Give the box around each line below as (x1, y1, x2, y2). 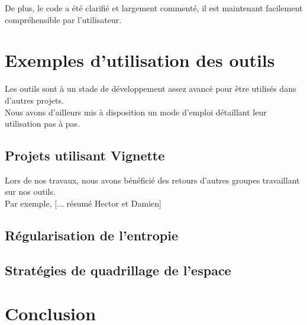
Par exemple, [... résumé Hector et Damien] (5, 197, 161, 210)
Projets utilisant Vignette (5, 146, 165, 165)
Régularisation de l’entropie (5, 226, 179, 244)
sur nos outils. (5, 185, 56, 198)
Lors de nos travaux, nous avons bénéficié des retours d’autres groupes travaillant (5, 173, 300, 186)
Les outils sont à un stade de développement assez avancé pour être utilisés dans (5, 82, 296, 95)
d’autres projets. (5, 94, 64, 106)
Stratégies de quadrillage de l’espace (5, 260, 231, 279)
